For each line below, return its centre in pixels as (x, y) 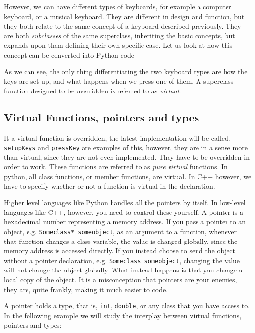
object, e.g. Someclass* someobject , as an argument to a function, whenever (121, 231)
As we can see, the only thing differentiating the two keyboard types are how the (126, 71)
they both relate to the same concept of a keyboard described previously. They (123, 26)
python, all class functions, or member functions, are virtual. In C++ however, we (128, 176)
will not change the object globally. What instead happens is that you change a (123, 270)
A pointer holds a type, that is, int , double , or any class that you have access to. (127, 306)
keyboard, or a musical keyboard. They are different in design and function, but (124, 16)
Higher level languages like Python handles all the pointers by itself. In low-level (125, 202)
